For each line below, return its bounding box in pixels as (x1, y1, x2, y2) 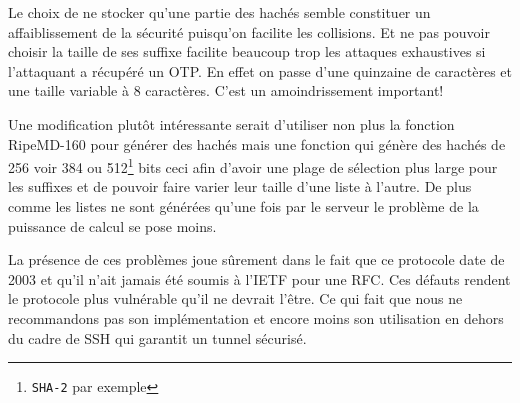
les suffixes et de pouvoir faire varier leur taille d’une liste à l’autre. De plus (8, 176, 472, 197)
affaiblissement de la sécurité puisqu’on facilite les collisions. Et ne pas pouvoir (8, 21, 490, 42)
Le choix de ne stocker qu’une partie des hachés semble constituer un (8, 2, 431, 22)
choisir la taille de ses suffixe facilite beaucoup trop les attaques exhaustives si (8, 41, 486, 62)
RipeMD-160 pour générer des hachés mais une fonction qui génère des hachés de (8, 133, 506, 154)
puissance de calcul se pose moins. (8, 215, 217, 236)
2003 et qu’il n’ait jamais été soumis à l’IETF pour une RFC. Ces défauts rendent (8, 268, 511, 289)
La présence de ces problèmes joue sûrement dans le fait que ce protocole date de (8, 249, 505, 270)
